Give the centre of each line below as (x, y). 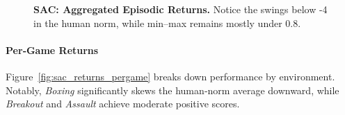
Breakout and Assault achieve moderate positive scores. (123, 104)
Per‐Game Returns (52, 50)
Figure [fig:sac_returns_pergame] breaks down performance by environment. (170, 76)
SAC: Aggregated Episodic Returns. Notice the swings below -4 (180, 9)
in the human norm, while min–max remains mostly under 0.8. (167, 23)
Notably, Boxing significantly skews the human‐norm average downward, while (172, 90)
